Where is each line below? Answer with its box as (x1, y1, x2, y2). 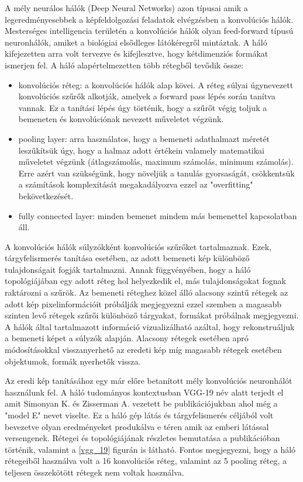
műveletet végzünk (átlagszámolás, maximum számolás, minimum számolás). (18, 155, 294, 168)
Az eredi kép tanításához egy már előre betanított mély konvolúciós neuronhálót (5, 374, 292, 387)
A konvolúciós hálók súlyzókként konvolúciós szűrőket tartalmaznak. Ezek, (5, 240, 271, 252)
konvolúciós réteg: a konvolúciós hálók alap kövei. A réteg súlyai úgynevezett (18, 78, 294, 91)
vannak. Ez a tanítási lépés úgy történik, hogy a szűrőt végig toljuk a (18, 101, 267, 113)
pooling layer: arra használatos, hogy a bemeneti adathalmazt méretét (18, 132, 270, 144)
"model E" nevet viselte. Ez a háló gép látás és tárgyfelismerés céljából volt (5, 409, 274, 421)
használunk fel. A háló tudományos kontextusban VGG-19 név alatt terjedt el (5, 386, 284, 398)
